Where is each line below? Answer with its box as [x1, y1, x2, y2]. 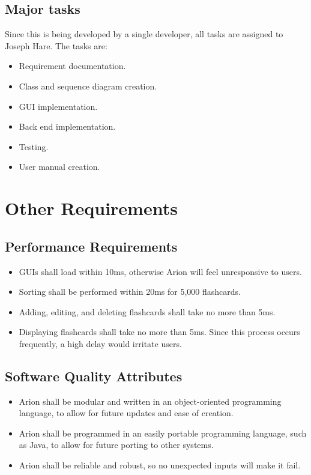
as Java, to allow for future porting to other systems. [19, 438, 214, 451]
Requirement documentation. [19, 59, 126, 72]
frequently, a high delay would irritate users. [19, 337, 182, 349]
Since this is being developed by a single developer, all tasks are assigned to [5, 28, 283, 40]
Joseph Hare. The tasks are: [5, 39, 107, 52]
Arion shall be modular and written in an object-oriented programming [19, 395, 282, 407]
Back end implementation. [19, 120, 116, 133]
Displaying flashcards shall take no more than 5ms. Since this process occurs [19, 325, 300, 338]
